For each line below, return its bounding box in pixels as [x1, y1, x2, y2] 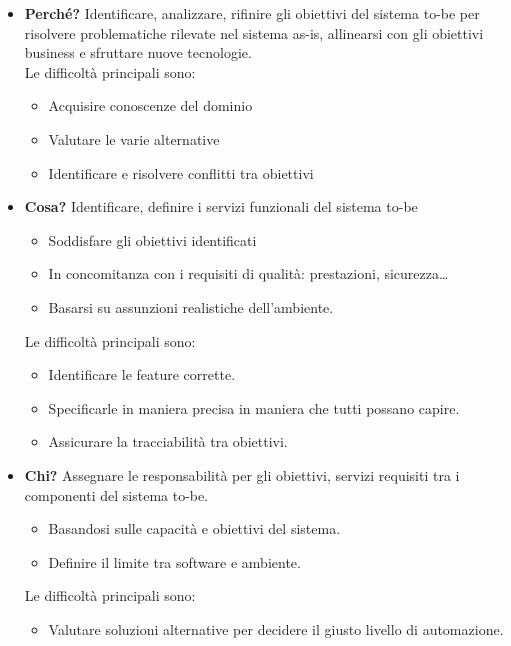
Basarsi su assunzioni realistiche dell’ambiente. [48, 296, 334, 317]
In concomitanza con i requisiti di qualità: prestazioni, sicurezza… [48, 263, 449, 284]
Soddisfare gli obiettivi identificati [48, 229, 257, 250]
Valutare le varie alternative [48, 128, 220, 149]
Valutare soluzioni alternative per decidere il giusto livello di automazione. [48, 618, 504, 639]
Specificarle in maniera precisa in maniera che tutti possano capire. [48, 397, 460, 418]
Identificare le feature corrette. [48, 364, 236, 385]
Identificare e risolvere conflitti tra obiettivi [48, 162, 314, 183]
